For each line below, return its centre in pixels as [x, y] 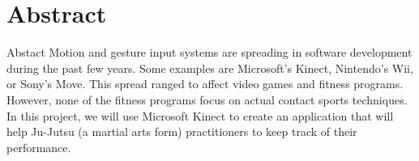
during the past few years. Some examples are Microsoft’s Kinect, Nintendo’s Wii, [210, 68]
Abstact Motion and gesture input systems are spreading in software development [209, 52]
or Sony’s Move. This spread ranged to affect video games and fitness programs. [205, 84]
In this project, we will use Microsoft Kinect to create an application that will [200, 115]
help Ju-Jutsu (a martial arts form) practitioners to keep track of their [182, 131]
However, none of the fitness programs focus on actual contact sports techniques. [207, 99]
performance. [39, 147]
